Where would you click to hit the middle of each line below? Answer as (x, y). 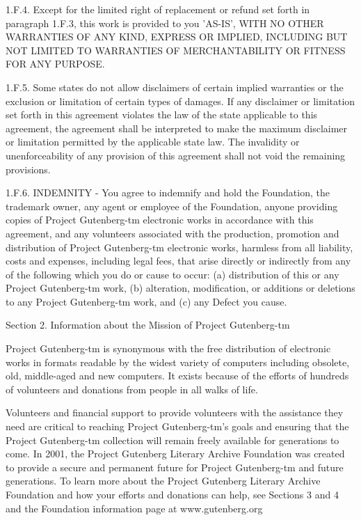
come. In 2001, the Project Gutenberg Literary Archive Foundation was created (175, 454)
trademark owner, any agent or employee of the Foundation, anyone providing (172, 206)
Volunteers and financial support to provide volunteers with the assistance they (175, 412)
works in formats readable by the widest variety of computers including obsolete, (178, 362)
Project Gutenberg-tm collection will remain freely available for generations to (173, 440)
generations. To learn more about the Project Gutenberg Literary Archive (163, 481)
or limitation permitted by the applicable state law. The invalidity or (153, 142)
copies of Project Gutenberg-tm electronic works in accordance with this (160, 220)
